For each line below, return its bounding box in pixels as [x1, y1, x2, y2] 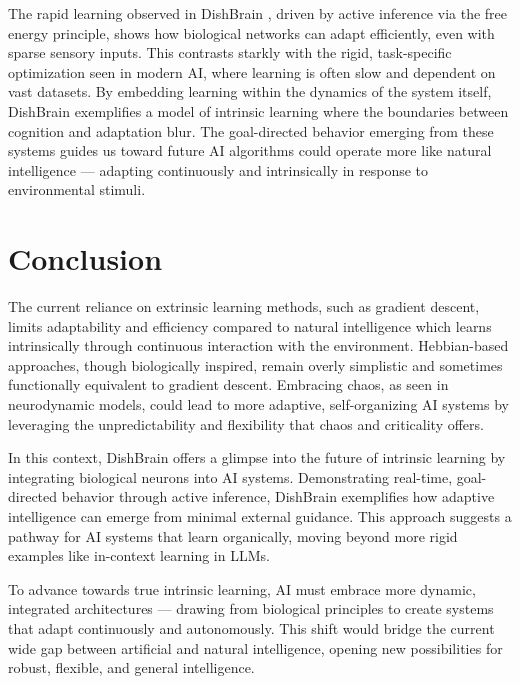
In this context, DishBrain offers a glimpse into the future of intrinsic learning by [8, 447, 506, 468]
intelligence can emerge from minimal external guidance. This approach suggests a [8, 506, 512, 526]
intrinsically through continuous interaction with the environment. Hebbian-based [8, 335, 509, 356]
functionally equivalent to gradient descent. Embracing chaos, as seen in [8, 374, 449, 395]
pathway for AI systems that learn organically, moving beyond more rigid [8, 525, 458, 546]
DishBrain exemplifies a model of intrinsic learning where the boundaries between [8, 100, 509, 121]
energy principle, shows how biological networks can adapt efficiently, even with [8, 22, 495, 43]
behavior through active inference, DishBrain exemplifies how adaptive [61, 486, 495, 507]
